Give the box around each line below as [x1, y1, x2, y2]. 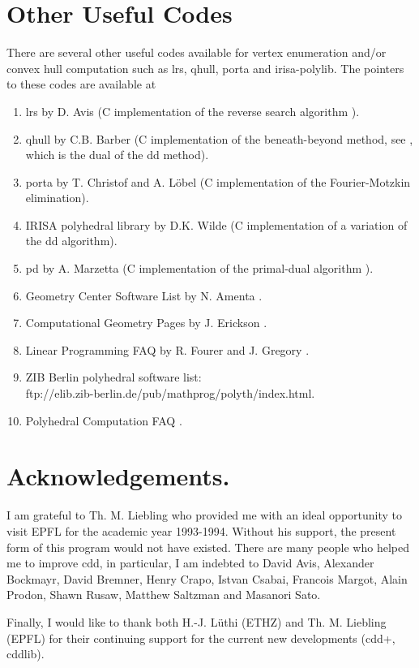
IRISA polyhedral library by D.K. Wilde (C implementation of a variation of [25, 216, 408, 233]
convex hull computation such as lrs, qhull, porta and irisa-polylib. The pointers [6, 59, 404, 76]
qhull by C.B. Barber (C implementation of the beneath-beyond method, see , [25, 130, 413, 147]
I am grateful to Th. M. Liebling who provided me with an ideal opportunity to [6, 506, 403, 524]
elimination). [25, 189, 89, 206]
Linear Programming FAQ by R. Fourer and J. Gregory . [25, 341, 310, 358]
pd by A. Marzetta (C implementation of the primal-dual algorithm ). [25, 260, 374, 277]
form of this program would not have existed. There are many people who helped [6, 538, 409, 555]
